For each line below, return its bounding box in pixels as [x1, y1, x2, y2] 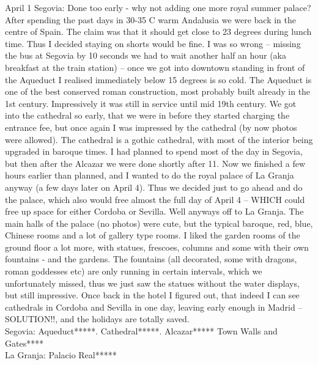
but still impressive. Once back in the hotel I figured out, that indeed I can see [5, 289, 300, 301]
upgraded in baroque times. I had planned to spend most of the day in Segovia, [5, 145, 303, 158]
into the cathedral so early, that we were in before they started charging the [5, 109, 290, 122]
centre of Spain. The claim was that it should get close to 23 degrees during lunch [5, 25, 312, 38]
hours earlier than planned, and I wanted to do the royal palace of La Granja [5, 169, 294, 182]
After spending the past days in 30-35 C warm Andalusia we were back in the [5, 13, 296, 26]
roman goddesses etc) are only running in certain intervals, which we [5, 265, 262, 278]
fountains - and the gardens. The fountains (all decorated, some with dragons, [5, 253, 297, 265]
